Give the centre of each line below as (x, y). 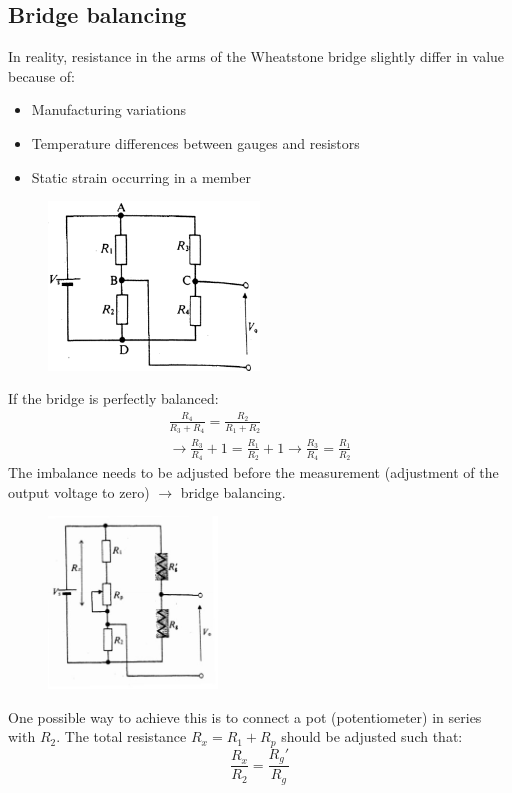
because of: (41, 75)
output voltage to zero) (79, 491)
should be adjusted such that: (372, 736)
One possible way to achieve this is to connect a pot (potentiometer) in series (245, 716)
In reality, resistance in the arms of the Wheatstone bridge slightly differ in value (256, 56)
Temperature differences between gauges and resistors (195, 142)
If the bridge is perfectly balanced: (113, 398)
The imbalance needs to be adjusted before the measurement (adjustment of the (253, 471)
